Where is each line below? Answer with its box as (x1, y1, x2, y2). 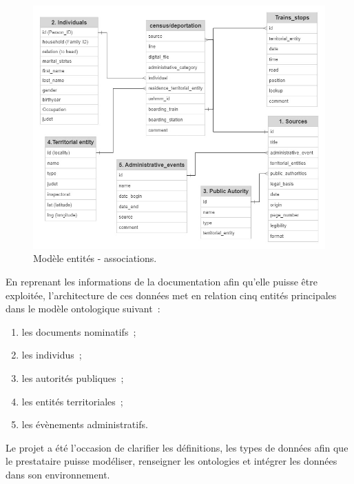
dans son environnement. (6, 467, 110, 481)
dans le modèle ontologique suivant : (6, 301, 160, 316)
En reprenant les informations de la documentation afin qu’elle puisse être (6, 274, 317, 288)
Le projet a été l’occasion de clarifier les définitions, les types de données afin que (6, 440, 348, 454)
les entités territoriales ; (21, 394, 123, 408)
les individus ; (21, 347, 82, 362)
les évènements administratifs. (21, 417, 148, 432)
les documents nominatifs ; (21, 324, 136, 339)
